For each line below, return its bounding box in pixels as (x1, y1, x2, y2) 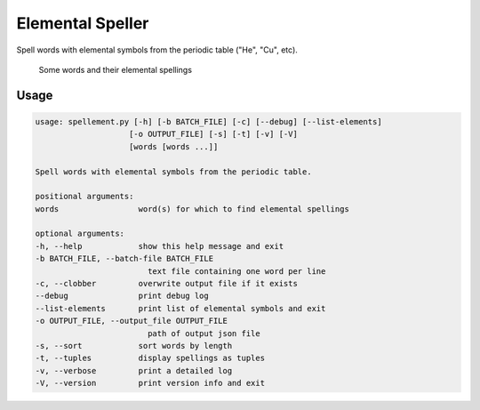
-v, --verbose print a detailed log (35, 366, 233, 375)
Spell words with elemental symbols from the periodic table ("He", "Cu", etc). (16, 44, 298, 55)
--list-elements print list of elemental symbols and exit (35, 303, 326, 313)
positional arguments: (35, 191, 134, 202)
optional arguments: (35, 229, 124, 239)
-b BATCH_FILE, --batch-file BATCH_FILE (35, 253, 213, 264)
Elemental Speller (16, 13, 149, 33)
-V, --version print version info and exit (35, 378, 266, 389)
